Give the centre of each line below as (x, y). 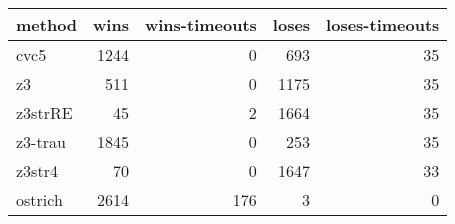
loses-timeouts (383, 24)
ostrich (39, 199)
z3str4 (37, 170)
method (47, 24)
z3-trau (41, 141)
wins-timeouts (200, 24)
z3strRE (44, 112)
